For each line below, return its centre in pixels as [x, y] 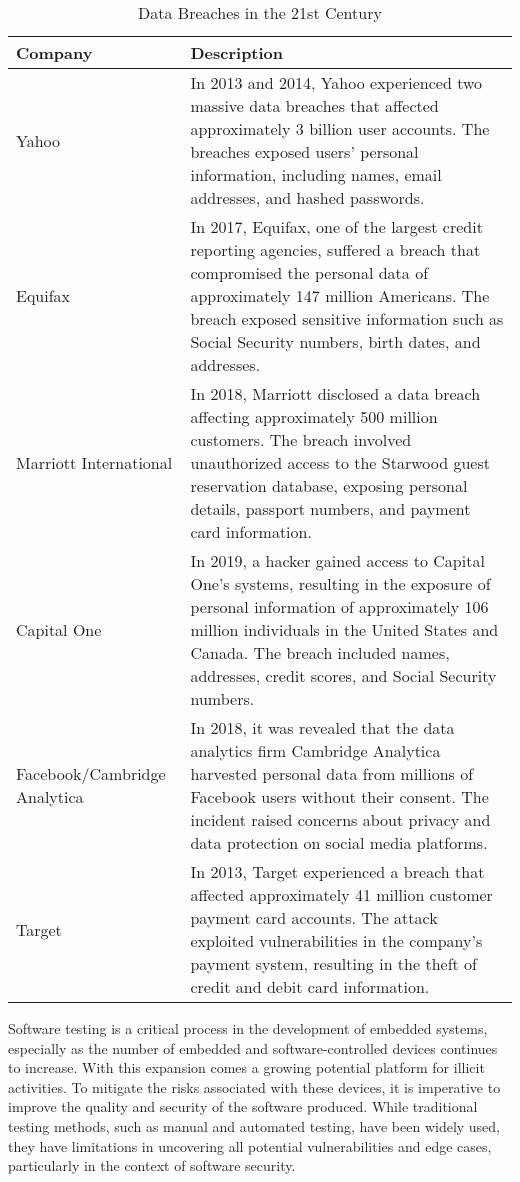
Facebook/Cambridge [91, 773]
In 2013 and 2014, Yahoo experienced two [336, 82]
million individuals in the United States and [344, 629]
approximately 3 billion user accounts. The [340, 128]
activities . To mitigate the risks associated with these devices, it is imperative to [254, 1086]
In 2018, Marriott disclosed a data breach [335, 393]
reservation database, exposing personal [329, 485]
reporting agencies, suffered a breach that [335, 249]
